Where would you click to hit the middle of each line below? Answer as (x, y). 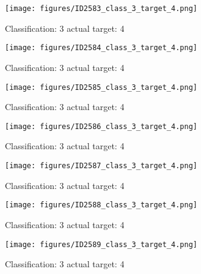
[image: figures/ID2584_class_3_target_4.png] (101, 48)
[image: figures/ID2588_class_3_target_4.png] (101, 205)
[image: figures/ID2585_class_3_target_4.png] (101, 87)
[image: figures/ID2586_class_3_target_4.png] (101, 126)
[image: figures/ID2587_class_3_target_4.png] (101, 166)
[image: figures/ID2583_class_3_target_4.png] (101, 9)
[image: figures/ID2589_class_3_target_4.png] (101, 244)
